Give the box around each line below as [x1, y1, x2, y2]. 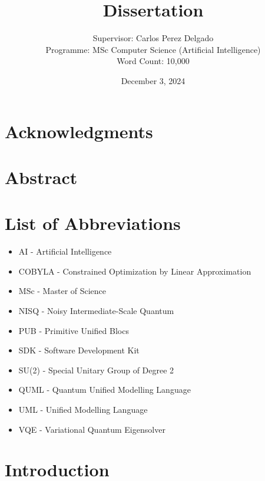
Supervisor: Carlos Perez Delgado [92, 32, 214, 44]
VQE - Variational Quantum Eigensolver [18, 423, 165, 435]
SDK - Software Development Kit [18, 344, 140, 356]
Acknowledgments [5, 119, 153, 143]
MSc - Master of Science [18, 285, 107, 297]
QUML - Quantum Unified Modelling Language [18, 383, 191, 396]
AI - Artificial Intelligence [18, 245, 112, 258]
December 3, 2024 [121, 74, 185, 86]
